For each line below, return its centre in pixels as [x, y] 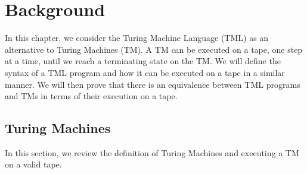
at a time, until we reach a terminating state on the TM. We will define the [143, 61]
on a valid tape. [33, 164]
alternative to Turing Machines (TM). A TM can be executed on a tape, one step [154, 49]
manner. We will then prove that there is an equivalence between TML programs [153, 84]
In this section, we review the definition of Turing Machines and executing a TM [152, 152]
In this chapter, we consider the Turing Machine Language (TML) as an [137, 38]
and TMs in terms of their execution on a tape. [91, 96]
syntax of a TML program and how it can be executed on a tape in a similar [145, 72]
